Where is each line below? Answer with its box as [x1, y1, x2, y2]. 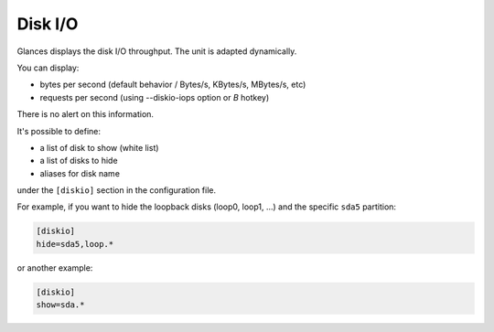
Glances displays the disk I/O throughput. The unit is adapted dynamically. [16, 46, 297, 57]
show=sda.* [36, 300, 85, 310]
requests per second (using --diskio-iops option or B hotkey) [39, 91, 270, 102]
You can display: [16, 62, 80, 73]
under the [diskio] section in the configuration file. [16, 185, 217, 196]
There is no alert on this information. [16, 109, 155, 120]
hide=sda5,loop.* [36, 239, 114, 249]
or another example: [16, 262, 93, 273]
